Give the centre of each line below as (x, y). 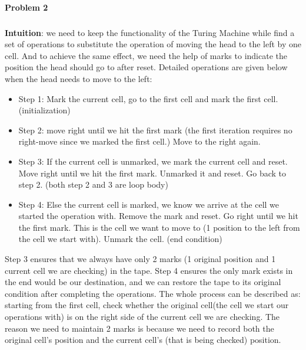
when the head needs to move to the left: (79, 78)
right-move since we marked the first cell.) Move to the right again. (139, 141)
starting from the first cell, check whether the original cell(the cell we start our (147, 305)
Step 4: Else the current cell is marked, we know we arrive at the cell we (149, 204)
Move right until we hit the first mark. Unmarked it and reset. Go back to (152, 173)
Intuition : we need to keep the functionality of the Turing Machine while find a (150, 32)
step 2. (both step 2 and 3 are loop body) (93, 184)
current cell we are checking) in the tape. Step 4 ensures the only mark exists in (149, 270)
